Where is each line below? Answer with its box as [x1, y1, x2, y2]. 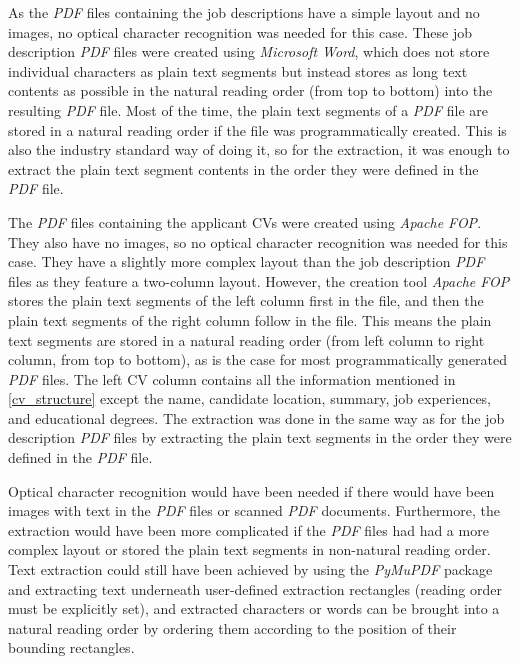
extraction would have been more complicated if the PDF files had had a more [8, 519, 489, 540]
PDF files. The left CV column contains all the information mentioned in [8, 368, 456, 389]
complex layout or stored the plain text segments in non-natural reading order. [8, 539, 491, 560]
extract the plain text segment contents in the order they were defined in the [8, 158, 479, 179]
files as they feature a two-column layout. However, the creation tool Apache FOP [8, 270, 510, 291]
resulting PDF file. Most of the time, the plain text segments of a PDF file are [8, 99, 488, 120]
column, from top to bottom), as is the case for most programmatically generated [8, 349, 508, 370]
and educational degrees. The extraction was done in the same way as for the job [8, 407, 505, 428]
